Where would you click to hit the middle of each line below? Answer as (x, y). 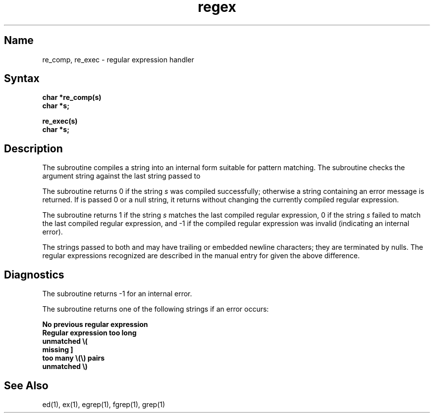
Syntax (22, 79)
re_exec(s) (60, 121)
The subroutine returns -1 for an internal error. (117, 294)
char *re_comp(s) (72, 97)
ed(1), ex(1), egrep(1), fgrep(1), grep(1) (104, 404)
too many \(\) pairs (74, 358)
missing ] (58, 350)
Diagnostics (34, 275)
